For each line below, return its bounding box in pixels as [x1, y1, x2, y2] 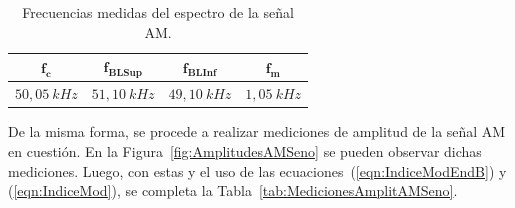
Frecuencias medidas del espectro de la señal [22, 2, 294, 22]
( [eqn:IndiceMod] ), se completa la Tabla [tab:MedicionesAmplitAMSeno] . [8, 180, 458, 201]
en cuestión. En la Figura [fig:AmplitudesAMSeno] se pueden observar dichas [8, 140, 482, 161]
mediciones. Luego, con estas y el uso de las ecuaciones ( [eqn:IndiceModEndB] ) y [8, 160, 507, 181]
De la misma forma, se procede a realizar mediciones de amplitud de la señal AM [8, 121, 506, 142]
